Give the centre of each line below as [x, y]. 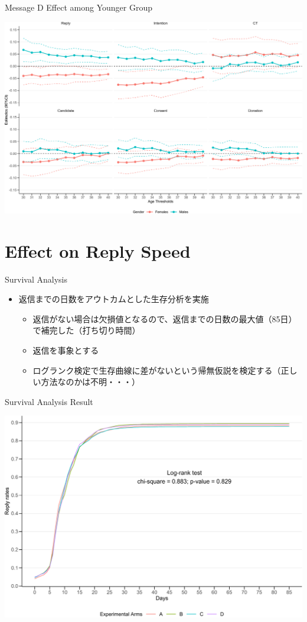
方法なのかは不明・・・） [91, 382]
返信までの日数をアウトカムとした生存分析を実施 [114, 299]
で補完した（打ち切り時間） [86, 330]
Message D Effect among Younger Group [79, 7]
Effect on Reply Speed [98, 250]
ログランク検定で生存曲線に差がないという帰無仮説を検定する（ [157, 370]
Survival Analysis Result [49, 401]
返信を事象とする [66, 350]
